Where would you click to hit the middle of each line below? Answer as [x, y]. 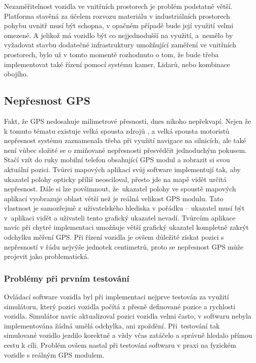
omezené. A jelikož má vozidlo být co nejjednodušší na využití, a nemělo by [118, 35]
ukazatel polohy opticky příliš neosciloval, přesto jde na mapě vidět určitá [115, 179]
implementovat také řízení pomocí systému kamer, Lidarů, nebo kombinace [117, 64]
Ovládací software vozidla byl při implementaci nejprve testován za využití [116, 297]
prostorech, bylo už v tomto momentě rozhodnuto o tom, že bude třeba [111, 54]
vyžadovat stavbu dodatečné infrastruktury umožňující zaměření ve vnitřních [120, 45]
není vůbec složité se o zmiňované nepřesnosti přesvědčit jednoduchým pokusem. [126, 150]
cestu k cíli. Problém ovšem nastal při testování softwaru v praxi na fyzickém [120, 345]
